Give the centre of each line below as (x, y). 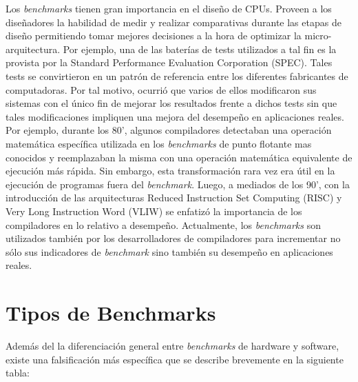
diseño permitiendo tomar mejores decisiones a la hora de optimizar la (154, 36)
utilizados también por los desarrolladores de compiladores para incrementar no (173, 238)
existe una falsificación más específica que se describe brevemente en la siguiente (175, 359)
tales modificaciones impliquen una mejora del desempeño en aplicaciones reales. (175, 116)
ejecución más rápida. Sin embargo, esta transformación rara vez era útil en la (170, 171)
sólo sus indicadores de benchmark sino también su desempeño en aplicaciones (169, 251)
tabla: (18, 373)
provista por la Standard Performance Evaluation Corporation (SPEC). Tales (169, 62)
